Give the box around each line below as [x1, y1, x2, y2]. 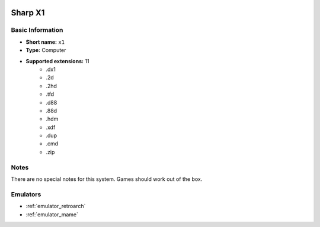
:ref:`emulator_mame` [25, 210, 78, 218]
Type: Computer [25, 47, 66, 54]
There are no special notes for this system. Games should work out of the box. [11, 175, 203, 183]
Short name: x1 [25, 38, 65, 46]
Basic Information [11, 26, 63, 34]
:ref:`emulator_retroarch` [25, 203, 86, 210]
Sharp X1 [11, 8, 45, 18]
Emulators [11, 190, 41, 198]
